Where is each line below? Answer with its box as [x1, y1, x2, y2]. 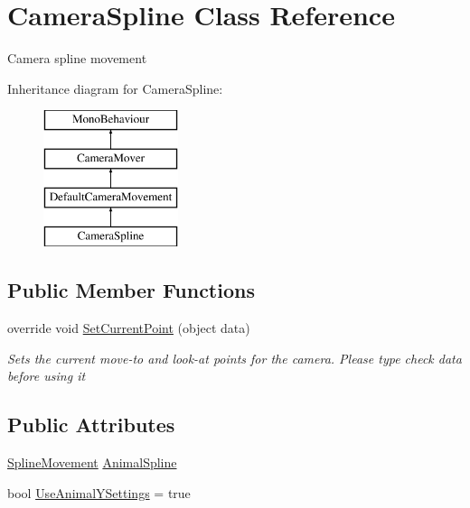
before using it [7, 366, 86, 385]
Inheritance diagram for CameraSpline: [7, 79, 223, 97]
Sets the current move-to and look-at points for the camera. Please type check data [7, 348, 462, 367]
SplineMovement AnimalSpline [7, 453, 177, 472]
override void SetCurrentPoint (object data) [7, 319, 250, 337]
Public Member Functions [7, 276, 255, 304]
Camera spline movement [7, 49, 147, 68]
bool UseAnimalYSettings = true [7, 483, 191, 502]
